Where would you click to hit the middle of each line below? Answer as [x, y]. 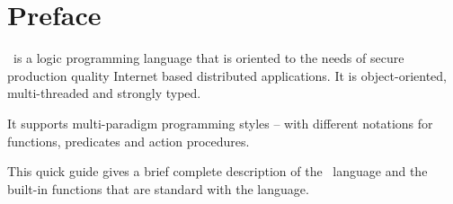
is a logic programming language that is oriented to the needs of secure [209, 58]
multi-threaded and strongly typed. [104, 93]
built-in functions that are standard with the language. [158, 188]
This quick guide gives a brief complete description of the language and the [218, 171]
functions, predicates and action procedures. [129, 141]
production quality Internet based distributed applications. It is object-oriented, [227, 75]
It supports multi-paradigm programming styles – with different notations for [220, 123]
